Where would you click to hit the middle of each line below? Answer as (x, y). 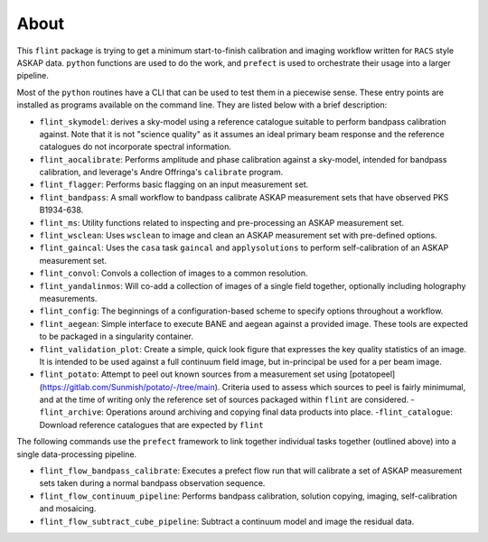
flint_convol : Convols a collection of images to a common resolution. (174, 273)
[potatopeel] (372, 374)
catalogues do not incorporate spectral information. (136, 147)
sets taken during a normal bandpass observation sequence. (152, 483)
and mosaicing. (68, 509)
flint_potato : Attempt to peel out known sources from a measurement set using (193, 374)
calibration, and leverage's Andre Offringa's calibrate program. (161, 173)
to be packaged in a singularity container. (117, 336)
